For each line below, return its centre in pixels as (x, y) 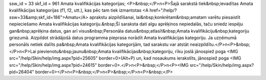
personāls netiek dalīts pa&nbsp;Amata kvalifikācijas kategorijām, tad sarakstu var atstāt (99, 44)
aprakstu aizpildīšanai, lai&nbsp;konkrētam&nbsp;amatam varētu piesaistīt (165, 17)
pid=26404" (22, 72)
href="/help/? (163, 10)
